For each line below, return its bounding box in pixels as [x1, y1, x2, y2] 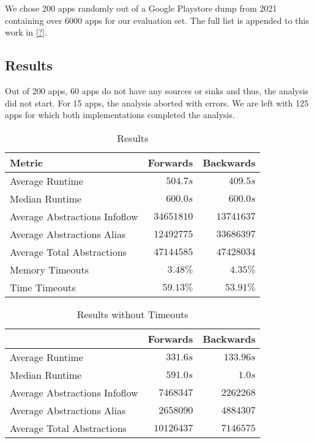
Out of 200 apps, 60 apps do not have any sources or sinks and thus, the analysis [5, 84, 308, 97]
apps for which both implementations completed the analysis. [5, 108, 235, 121]
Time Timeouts [10, 280, 76, 294]
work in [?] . [5, 26, 47, 39]
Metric [10, 155, 43, 169]
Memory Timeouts [10, 262, 89, 277]
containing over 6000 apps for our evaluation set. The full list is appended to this [5, 13, 309, 26]
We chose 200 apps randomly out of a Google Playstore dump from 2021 [5, 2, 277, 14]
